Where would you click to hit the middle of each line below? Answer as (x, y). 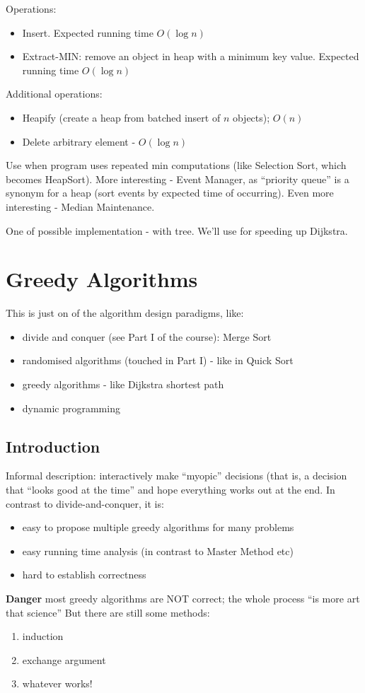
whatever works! (57, 683)
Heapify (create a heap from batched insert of (121, 117)
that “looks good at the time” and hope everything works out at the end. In (170, 490)
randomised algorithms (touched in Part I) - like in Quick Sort (158, 360)
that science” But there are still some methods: (108, 612)
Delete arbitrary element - (79, 141)
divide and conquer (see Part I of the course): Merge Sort (147, 336)
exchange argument (64, 659)
